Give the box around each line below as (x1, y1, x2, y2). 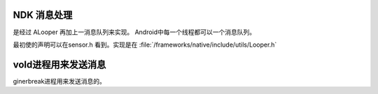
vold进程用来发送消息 (13, 58, 106, 70)
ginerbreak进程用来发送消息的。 (13, 77, 106, 85)
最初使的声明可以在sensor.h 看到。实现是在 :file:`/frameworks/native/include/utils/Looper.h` (13, 40, 277, 49)
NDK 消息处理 (13, 9, 73, 21)
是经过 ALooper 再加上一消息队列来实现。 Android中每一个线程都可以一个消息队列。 (13, 28, 256, 36)
